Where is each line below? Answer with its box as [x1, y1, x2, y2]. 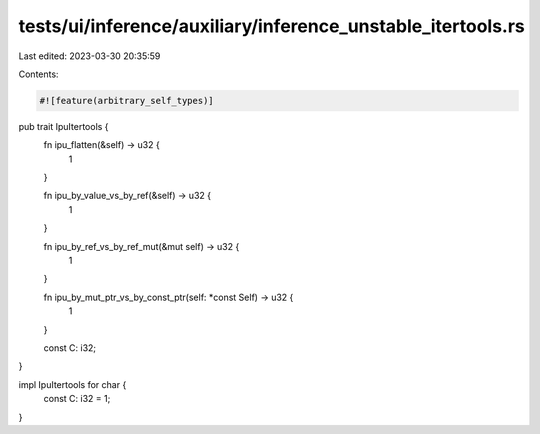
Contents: [18, 68, 59, 80]
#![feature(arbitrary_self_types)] [39, 95, 214, 106]
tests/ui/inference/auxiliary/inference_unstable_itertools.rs [18, 15, 525, 37]
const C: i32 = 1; [43, 393, 111, 405]
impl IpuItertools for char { [18, 378, 127, 390]
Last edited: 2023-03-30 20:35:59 [18, 50, 161, 62]
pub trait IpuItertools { [18, 120, 109, 132]
